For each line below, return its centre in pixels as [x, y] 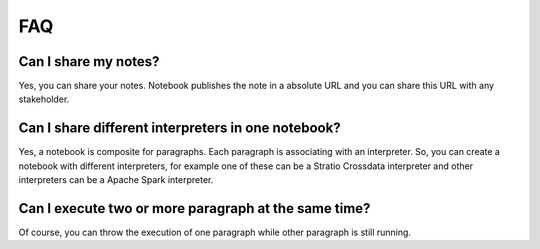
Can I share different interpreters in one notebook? [179, 128]
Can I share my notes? [89, 61]
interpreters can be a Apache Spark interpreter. [116, 180]
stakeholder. [44, 99]
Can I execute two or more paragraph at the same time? [194, 208]
